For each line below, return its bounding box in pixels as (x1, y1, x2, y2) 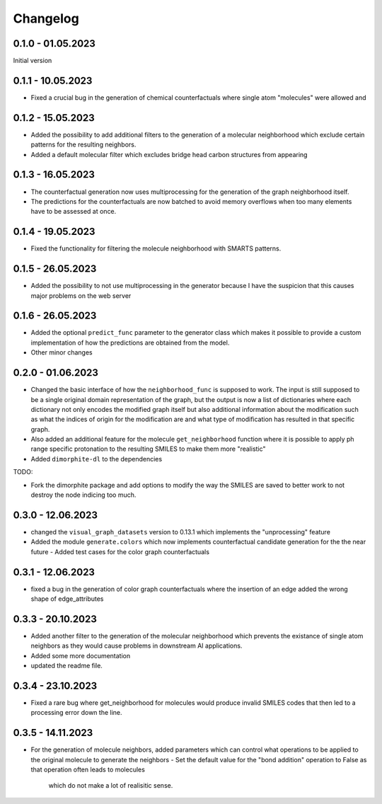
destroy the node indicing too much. (30, 490, 137, 499)
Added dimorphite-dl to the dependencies (30, 454, 163, 463)
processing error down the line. (30, 708, 123, 717)
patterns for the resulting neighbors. (30, 140, 137, 149)
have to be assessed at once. (30, 207, 117, 216)
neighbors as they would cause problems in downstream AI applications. (30, 641, 243, 650)
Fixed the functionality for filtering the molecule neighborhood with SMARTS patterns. (30, 244, 282, 253)
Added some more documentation (30, 651, 131, 660)
